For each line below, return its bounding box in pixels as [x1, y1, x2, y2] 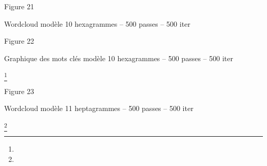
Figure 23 [4, 85, 34, 96]
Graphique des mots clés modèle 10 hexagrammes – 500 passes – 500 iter [4, 52, 233, 63]
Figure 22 [4, 35, 34, 46]
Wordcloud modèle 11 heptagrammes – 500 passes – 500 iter [4, 103, 194, 114]
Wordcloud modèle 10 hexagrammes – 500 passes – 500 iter [4, 18, 190, 29]
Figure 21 [4, 1, 34, 11]
